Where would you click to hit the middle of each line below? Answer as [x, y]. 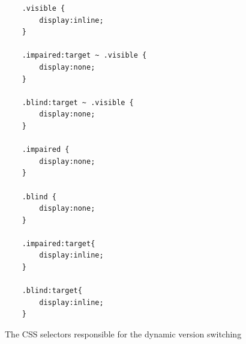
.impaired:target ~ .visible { [84, 56]
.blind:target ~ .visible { [78, 102]
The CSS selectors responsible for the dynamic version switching [123, 334]
